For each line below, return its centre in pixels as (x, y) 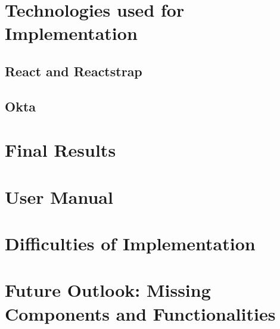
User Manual (59, 196)
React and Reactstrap (74, 71)
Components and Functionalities (140, 313)
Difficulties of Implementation (130, 243)
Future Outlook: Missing (108, 290)
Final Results (60, 150)
